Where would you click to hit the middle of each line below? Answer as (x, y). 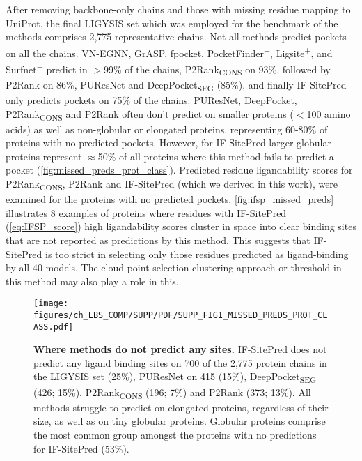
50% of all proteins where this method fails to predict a (216, 156)
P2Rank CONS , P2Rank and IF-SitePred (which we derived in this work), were (172, 184)
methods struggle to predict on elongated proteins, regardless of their (181, 407)
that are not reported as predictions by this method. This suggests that (158, 240)
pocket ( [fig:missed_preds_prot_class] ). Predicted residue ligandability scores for (179, 170)
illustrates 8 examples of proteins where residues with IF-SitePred (146, 212)
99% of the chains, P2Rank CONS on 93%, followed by (217, 70)
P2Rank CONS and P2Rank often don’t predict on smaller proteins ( (150, 114)
